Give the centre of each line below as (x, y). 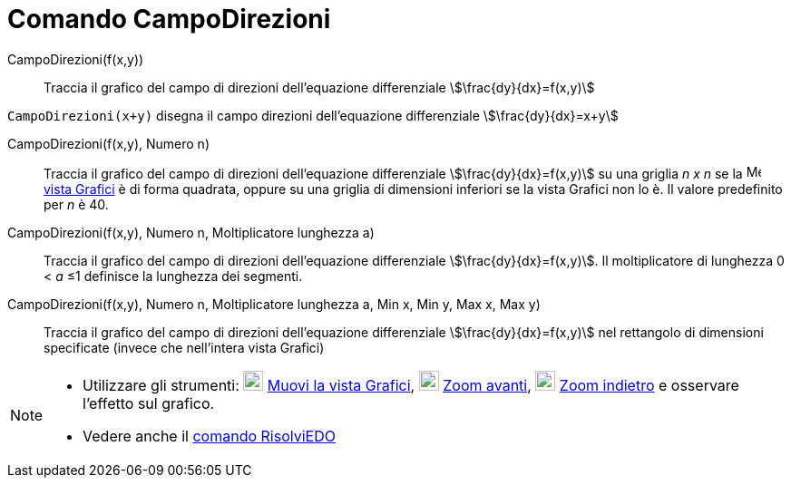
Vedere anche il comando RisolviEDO (209, 436)
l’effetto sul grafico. (149, 403)
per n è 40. (76, 204)
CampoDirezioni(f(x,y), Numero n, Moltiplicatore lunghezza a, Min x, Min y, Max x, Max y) (274, 304)
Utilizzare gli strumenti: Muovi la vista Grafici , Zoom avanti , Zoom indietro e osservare (411, 385)
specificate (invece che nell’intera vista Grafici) (184, 347)
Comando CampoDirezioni (169, 19)
